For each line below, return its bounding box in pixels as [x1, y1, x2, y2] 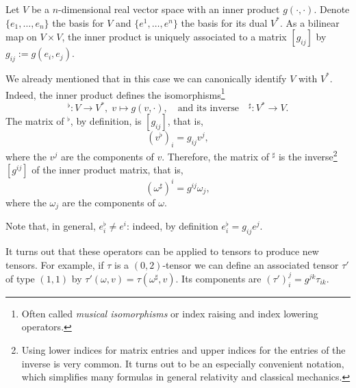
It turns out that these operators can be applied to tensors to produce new [5, 244, 319, 258]
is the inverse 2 [278, 147, 338, 163]
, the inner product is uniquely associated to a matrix [62, 29, 287, 44]
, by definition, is [70, 114, 142, 128]
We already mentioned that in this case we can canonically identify [5, 71, 287, 85]
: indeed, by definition [127, 219, 218, 233]
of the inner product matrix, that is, [31, 162, 183, 177]
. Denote [314, 2, 350, 16]
